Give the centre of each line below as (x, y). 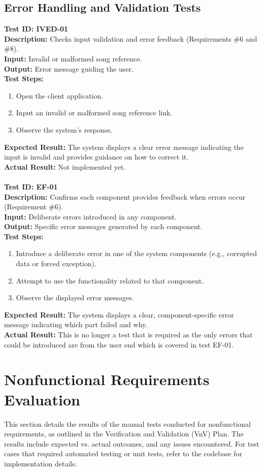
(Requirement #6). (34, 207)
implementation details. (41, 463)
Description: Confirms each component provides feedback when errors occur (125, 196)
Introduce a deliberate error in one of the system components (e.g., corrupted (136, 253)
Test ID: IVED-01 (36, 29)
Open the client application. (59, 95)
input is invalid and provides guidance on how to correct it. (96, 157)
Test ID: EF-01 (31, 186)
